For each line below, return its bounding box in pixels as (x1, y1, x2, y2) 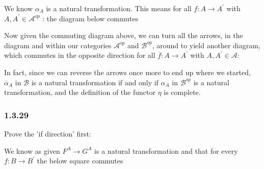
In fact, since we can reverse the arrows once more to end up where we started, (4, 66, 251, 77)
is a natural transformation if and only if (31, 77, 159, 87)
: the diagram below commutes (42, 13, 139, 23)
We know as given (4, 145, 60, 156)
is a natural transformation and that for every (94, 145, 238, 156)
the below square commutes (37, 155, 123, 166)
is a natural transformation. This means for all (46, 3, 192, 13)
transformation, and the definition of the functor (4, 87, 155, 97)
